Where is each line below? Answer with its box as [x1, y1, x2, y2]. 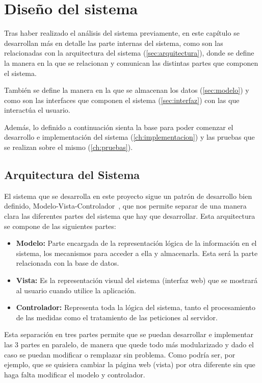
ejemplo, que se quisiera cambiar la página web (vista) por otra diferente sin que [4, 359, 255, 370]
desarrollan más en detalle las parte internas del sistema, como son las [4, 37, 223, 48]
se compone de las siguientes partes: [4, 220, 116, 231]
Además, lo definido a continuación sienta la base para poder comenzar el [4, 121, 233, 132]
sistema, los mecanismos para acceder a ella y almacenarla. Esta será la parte [16, 247, 258, 258]
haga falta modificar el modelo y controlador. [4, 369, 145, 379]
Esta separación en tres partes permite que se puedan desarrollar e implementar [4, 329, 253, 340]
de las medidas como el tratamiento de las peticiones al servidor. [16, 312, 218, 322]
